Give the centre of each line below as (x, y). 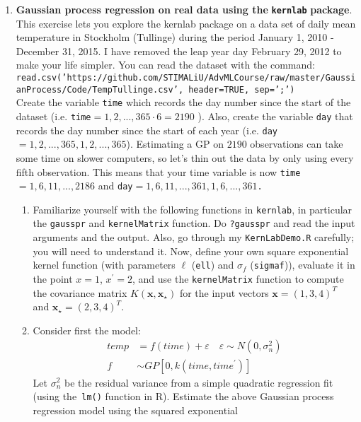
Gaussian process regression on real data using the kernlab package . (184, 9)
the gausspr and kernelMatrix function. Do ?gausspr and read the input (194, 223)
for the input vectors (224, 292)
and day (115, 186)
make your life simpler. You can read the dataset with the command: (165, 65)
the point (53, 279)
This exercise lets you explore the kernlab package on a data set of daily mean (186, 23)
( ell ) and (213, 265)
